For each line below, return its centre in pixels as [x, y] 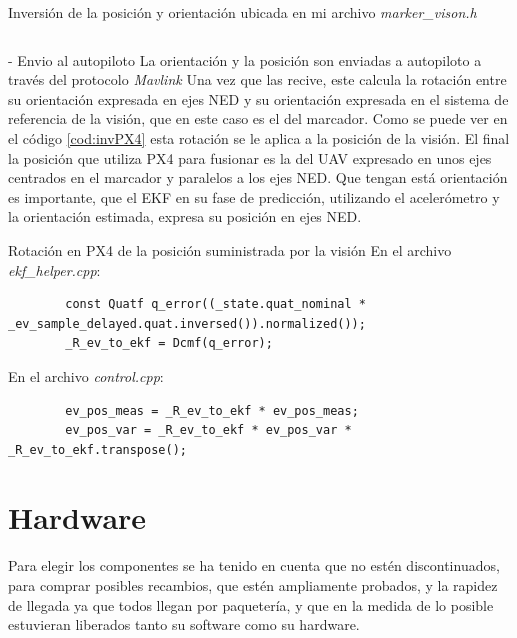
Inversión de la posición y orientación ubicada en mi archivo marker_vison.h [242, 12]
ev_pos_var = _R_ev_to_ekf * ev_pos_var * [208, 430]
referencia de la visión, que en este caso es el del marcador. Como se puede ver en [258, 118]
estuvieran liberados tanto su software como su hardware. [184, 624]
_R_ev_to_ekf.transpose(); [97, 449]
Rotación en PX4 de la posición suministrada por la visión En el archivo [230, 249]
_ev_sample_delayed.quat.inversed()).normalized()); [187, 323]
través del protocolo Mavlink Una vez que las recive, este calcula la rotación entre [257, 79]
